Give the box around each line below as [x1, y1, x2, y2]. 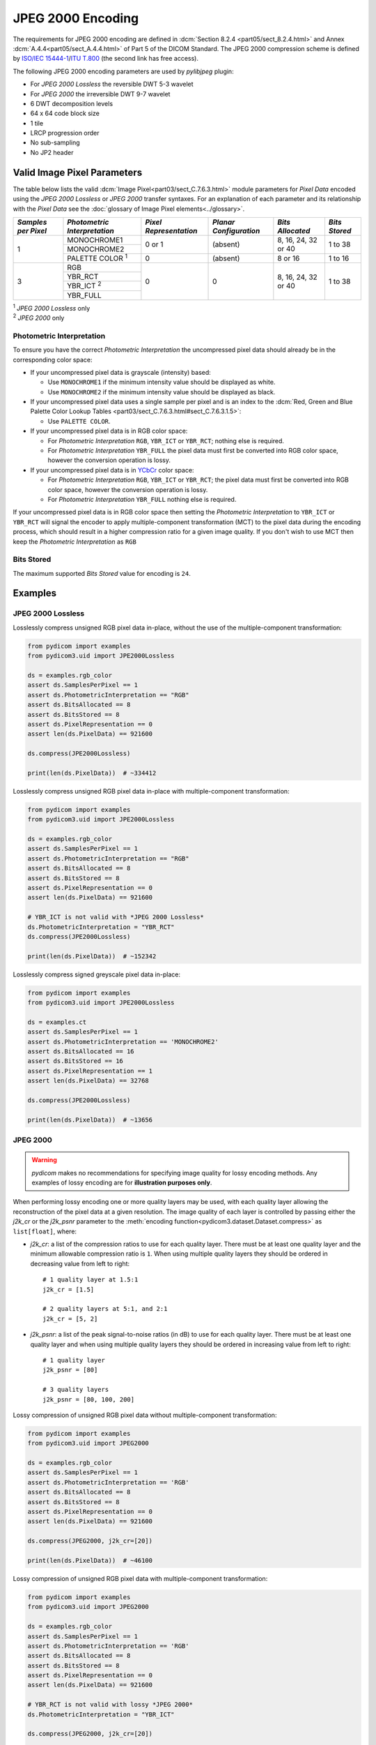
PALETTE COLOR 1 [67, 252, 128, 263]
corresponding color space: [13, 355, 93, 364]
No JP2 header [30, 148, 74, 156]
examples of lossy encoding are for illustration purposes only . [31, 1178, 212, 1187]
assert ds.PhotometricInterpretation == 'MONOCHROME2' [27, 1037, 219, 1046]
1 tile [30, 119, 44, 127]
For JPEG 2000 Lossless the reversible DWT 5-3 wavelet [30, 80, 194, 89]
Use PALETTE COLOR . [47, 417, 111, 425]
